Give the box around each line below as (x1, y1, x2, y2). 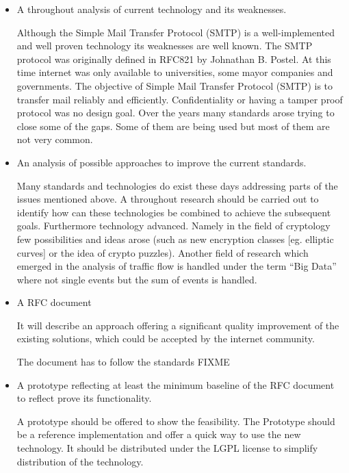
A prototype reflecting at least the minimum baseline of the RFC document (16, 377, 335, 392)
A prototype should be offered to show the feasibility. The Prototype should (16, 413, 335, 428)
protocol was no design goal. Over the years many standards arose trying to (16, 105, 335, 120)
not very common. (16, 132, 93, 146)
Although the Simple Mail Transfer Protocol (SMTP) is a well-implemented (16, 25, 335, 39)
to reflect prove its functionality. (16, 391, 152, 405)
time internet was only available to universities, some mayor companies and (16, 65, 333, 79)
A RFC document (16, 295, 92, 309)
